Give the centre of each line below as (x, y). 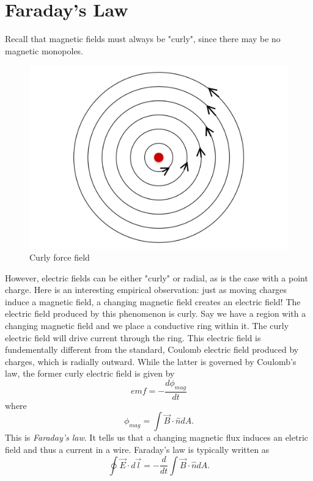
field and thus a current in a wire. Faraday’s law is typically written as (137, 450)
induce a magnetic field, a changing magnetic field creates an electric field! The (153, 301)
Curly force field (60, 257)
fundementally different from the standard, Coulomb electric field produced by (152, 349)
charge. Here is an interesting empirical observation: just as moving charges (146, 290)
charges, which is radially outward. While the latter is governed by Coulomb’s (151, 361)
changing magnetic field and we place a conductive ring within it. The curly (147, 326)
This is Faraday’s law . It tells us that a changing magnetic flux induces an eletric (156, 437)
